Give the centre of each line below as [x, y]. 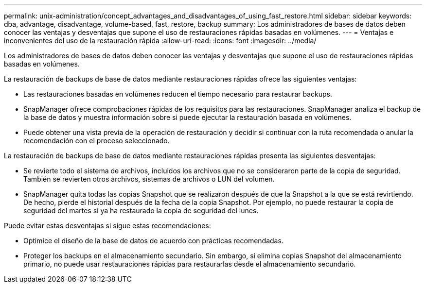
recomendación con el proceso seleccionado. [97, 141]
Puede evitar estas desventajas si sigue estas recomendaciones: [107, 226]
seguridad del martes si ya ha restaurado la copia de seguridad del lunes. [141, 211]
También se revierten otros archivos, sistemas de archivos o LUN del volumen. [149, 179]
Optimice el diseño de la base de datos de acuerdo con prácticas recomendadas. [153, 241]
